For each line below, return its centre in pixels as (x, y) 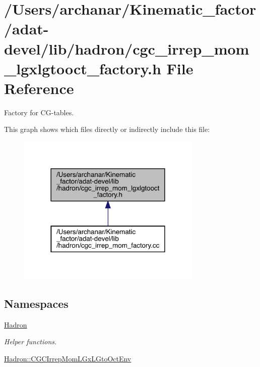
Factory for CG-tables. (39, 112)
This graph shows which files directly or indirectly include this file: (107, 129)
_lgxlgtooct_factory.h (83, 68)
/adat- (26, 29)
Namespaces (36, 303)
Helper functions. (30, 341)
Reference (39, 88)
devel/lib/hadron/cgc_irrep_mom (127, 48)
